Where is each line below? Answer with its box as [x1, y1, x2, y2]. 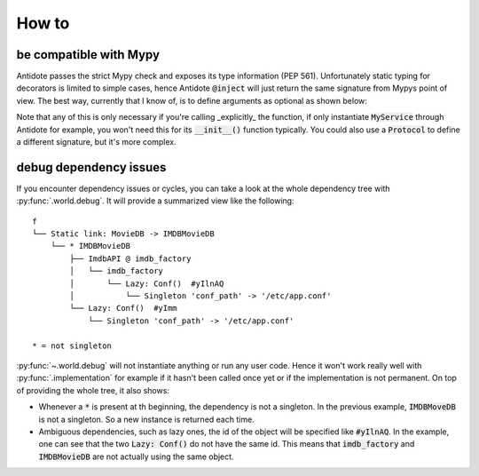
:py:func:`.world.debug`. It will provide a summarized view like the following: [16, 195, 294, 206]
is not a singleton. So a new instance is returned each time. [38, 414, 255, 424]
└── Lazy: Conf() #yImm [69, 303, 177, 313]
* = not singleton [32, 340, 113, 351]
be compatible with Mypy [16, 47, 160, 62]
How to [16, 13, 70, 33]
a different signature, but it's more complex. [16, 137, 177, 147]
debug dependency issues [16, 160, 167, 175]
